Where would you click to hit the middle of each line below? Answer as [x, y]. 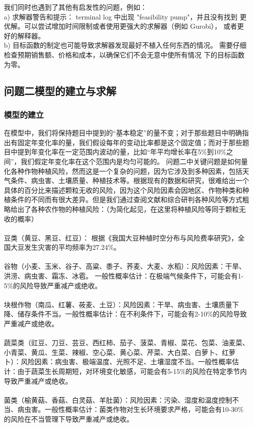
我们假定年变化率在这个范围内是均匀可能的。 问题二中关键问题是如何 [131, 161]
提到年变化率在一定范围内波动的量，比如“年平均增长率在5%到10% [122, 152]
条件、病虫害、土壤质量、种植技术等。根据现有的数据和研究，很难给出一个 [130, 180]
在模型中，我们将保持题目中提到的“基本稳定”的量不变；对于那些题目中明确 [123, 133]
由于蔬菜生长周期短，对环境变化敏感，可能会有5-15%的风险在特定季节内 [132, 371]
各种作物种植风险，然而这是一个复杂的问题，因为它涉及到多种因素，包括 [126, 171]
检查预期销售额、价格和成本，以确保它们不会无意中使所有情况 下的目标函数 [124, 54]
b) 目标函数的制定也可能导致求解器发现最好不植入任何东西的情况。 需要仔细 [125, 45]
